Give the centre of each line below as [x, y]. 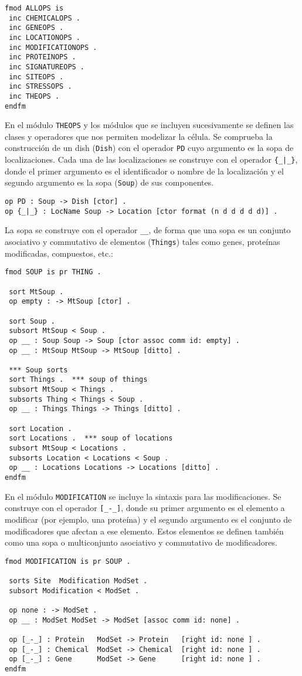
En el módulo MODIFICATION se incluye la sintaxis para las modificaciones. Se [143, 496]
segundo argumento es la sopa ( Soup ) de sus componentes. [109, 182]
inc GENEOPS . [36, 28]
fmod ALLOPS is [34, 8]
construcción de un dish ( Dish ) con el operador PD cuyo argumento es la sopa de [149, 148]
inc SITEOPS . [36, 77]
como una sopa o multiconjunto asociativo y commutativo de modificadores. [141, 542]
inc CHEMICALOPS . [45, 18]
